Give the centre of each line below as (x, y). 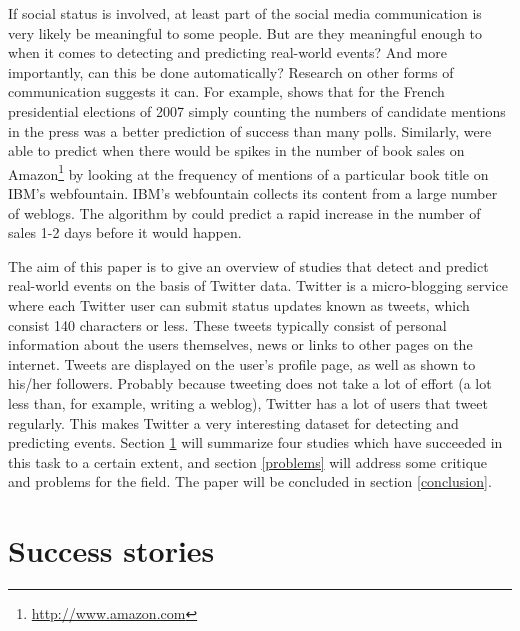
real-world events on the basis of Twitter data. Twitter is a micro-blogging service (258, 285)
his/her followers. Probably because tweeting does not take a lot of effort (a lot (250, 383)
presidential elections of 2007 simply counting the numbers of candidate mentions (257, 110)
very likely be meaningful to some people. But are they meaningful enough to (245, 32)
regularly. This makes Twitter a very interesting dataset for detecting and (233, 422)
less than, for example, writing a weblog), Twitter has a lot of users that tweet (248, 402)
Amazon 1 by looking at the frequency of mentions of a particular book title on (248, 172)
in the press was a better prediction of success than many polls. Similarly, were (250, 130)
